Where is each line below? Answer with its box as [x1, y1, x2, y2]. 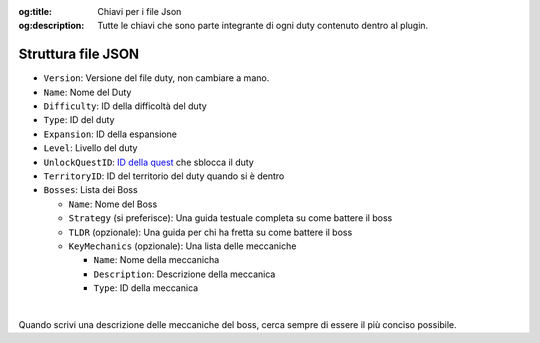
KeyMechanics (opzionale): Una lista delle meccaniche [68, 240, 297, 252]
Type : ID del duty [43, 114, 115, 126]
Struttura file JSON [18, 46, 140, 63]
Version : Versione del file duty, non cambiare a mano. [43, 72, 270, 84]
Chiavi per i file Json [97, 6, 182, 17]
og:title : [18, 6, 53, 17]
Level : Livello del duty [43, 142, 138, 154]
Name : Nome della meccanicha [93, 254, 220, 266]
